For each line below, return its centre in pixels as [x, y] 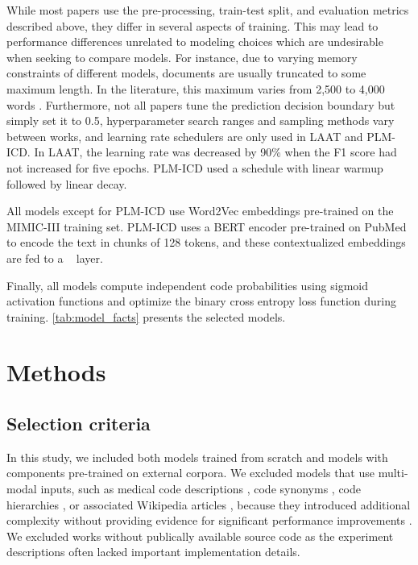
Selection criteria [79, 424]
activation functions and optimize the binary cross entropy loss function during [201, 301]
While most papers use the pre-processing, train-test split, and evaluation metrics [208, 10]
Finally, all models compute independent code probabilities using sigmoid [187, 285]
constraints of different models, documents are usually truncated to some [186, 73]
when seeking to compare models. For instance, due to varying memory [182, 57]
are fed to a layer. [55, 258]
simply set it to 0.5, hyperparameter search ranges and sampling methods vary [201, 120]
